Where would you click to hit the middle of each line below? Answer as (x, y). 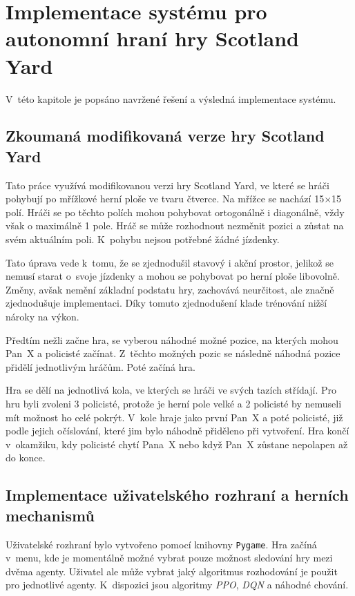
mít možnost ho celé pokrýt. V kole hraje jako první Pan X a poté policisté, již (174, 417)
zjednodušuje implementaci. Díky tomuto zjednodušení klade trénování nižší (166, 303)
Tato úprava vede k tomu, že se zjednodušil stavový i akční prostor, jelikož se (170, 262)
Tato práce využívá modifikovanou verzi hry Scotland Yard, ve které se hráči (167, 185)
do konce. (26, 458)
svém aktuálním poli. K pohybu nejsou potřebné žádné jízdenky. (143, 239)
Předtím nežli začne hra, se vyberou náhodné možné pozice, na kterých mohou (172, 339)
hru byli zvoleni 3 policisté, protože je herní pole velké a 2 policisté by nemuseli (174, 403)
